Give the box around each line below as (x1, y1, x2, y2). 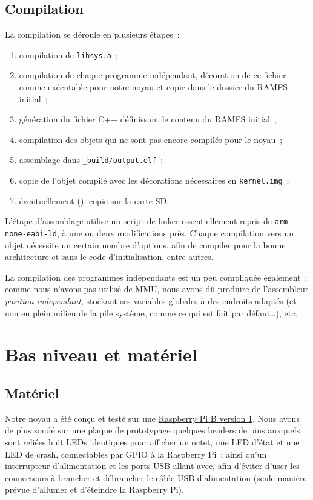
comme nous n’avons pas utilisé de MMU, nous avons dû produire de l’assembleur (5, 282, 309, 295)
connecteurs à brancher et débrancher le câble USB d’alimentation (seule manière (5, 471, 307, 484)
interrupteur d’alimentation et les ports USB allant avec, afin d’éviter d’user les (5, 459, 300, 472)
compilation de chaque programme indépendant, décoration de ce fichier (19, 68, 286, 81)
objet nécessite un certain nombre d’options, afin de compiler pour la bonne (5, 238, 286, 251)
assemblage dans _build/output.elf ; (19, 153, 163, 166)
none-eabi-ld (5, 229, 57, 238)
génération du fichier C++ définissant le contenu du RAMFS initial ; (19, 113, 277, 125)
